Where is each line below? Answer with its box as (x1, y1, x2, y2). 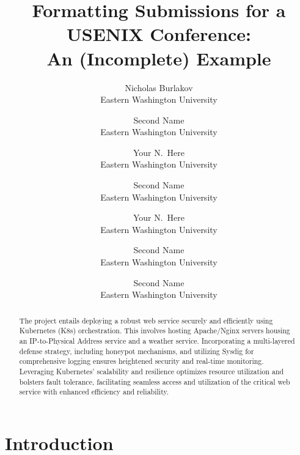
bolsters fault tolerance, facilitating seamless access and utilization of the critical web (19, 376, 290, 387)
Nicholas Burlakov (125, 81, 193, 94)
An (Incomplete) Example (46, 45, 271, 70)
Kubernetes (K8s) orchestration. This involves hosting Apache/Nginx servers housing (19, 325, 290, 336)
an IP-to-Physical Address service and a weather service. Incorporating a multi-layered (19, 335, 295, 346)
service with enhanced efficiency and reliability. (19, 387, 169, 397)
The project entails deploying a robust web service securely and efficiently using (19, 315, 273, 325)
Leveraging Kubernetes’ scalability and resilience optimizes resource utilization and (19, 366, 284, 376)
